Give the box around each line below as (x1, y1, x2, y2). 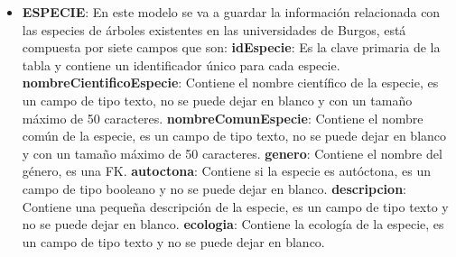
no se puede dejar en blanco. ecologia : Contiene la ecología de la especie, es (22, 215, 444, 234)
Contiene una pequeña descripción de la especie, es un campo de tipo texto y (22, 197, 449, 216)
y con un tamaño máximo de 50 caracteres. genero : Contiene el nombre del (22, 143, 442, 162)
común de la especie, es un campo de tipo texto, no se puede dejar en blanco (22, 126, 447, 145)
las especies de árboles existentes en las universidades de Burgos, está (22, 20, 406, 39)
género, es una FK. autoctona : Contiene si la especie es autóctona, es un (22, 161, 432, 180)
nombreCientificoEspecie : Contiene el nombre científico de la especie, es (22, 73, 439, 92)
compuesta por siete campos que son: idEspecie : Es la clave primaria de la (22, 38, 441, 57)
